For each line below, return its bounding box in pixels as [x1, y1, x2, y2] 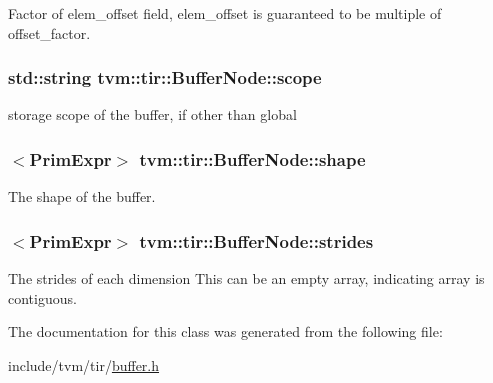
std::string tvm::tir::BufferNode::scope [8, 65, 322, 90]
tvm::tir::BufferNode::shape [139, 146, 366, 171]
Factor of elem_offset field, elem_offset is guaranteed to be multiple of [8, 3, 442, 23]
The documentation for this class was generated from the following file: [8, 321, 443, 342]
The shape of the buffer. [8, 186, 156, 207]
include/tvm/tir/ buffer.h [8, 354, 160, 375]
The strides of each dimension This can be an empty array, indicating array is [8, 268, 485, 289]
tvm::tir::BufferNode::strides [139, 228, 374, 253]
